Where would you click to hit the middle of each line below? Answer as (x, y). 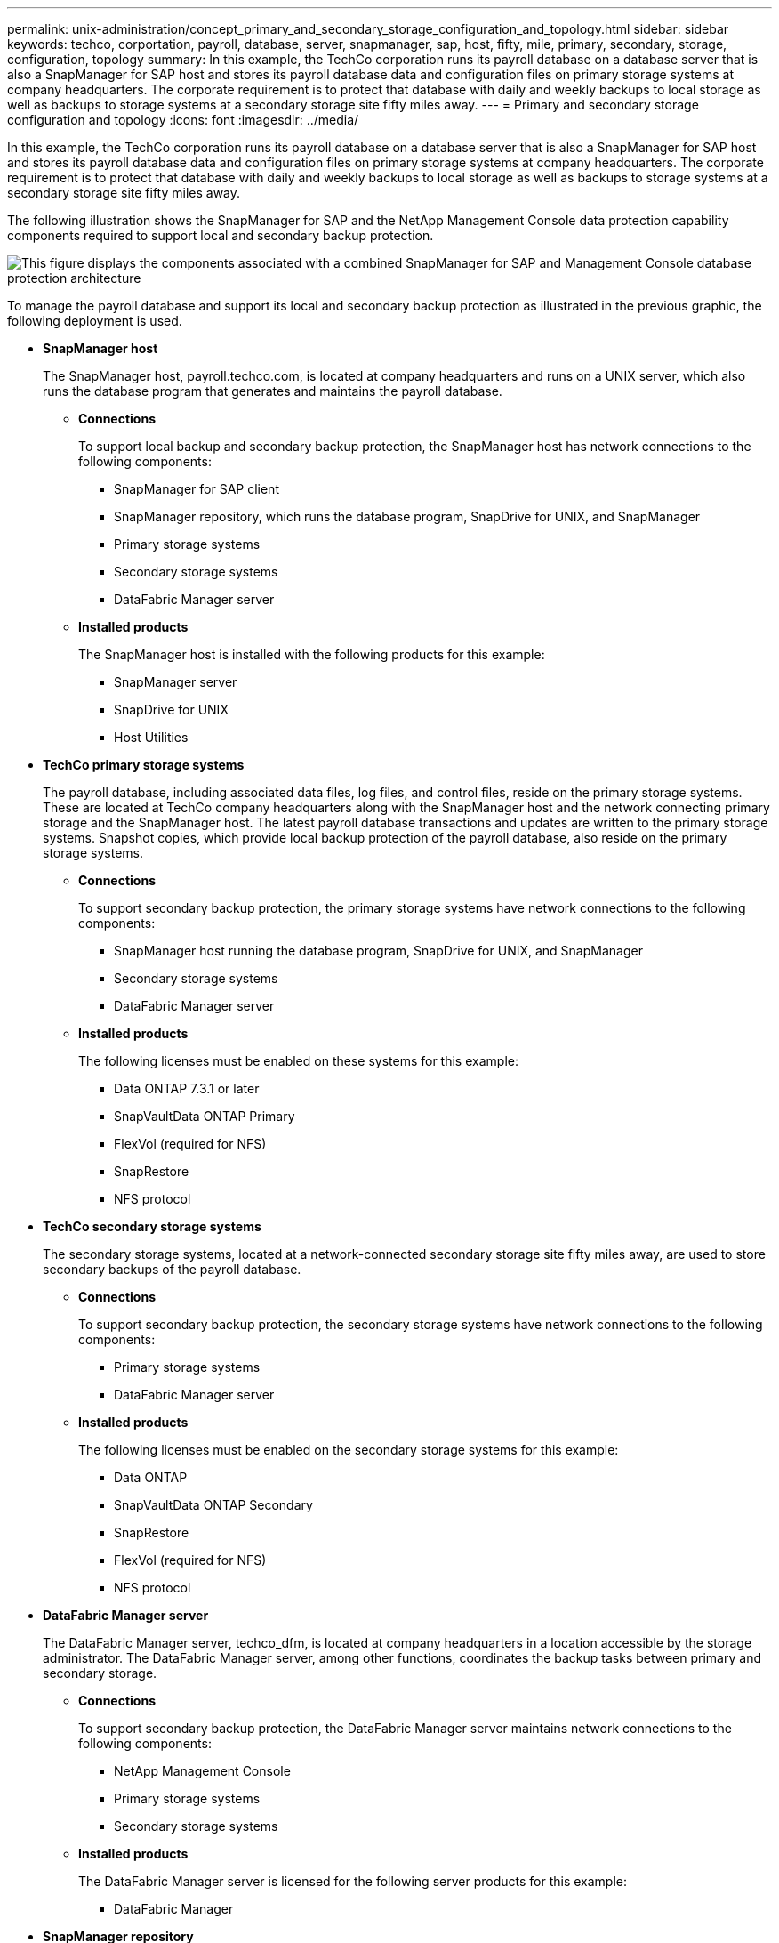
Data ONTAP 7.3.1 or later (187, 1088)
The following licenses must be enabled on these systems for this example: (298, 1061)
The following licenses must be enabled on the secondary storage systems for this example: (349, 1450)
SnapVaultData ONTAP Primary (205, 1116)
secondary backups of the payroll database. (172, 1269)
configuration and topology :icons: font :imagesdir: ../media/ (183, 120)
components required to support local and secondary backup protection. (221, 235)
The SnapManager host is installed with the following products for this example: (312, 654)
